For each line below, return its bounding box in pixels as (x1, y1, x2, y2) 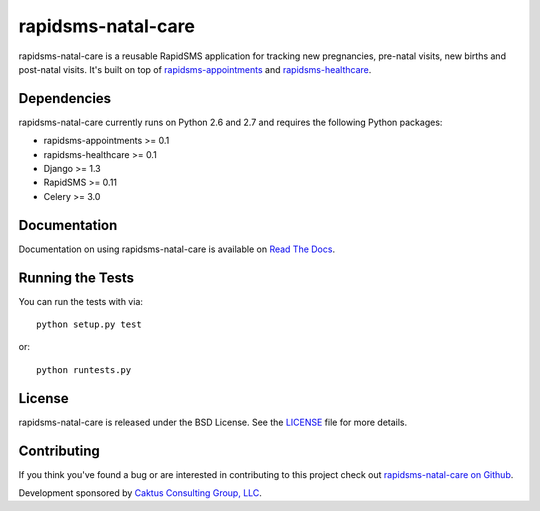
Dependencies (18, 90, 112, 107)
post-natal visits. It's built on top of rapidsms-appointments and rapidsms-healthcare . (18, 63, 372, 75)
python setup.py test (36, 319, 142, 330)
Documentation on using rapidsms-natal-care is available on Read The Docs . (18, 243, 335, 255)
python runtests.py (36, 364, 132, 375)
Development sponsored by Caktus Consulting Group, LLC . (18, 486, 262, 499)
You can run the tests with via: (18, 295, 144, 307)
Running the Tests (18, 269, 135, 286)
